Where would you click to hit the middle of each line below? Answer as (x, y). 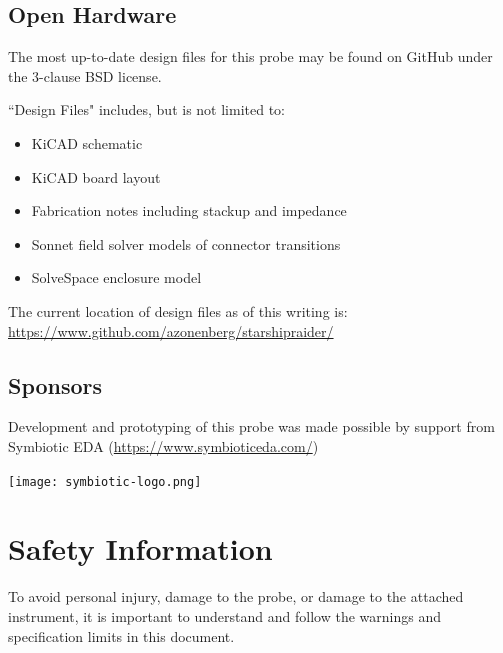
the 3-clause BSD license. (85, 75)
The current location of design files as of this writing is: (178, 310)
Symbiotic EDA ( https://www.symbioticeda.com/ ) (163, 445)
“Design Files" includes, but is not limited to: (146, 109)
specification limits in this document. (121, 635)
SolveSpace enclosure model (116, 277)
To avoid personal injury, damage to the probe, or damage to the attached (236, 596)
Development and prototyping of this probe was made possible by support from (251, 426)
